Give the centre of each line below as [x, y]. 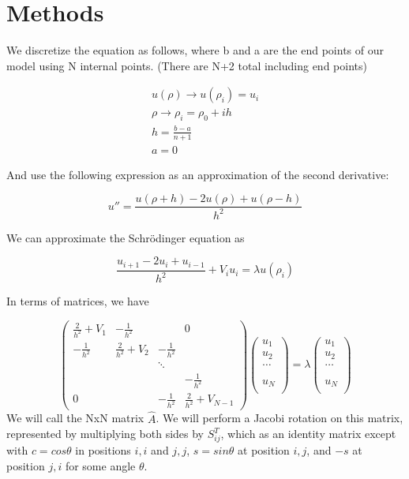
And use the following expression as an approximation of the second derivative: [198, 174]
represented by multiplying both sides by [105, 434]
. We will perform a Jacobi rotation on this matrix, [280, 418]
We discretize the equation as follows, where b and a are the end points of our [195, 50]
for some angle [100, 465]
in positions [103, 449]
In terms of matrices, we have [78, 301]
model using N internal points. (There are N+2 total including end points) [187, 65]
